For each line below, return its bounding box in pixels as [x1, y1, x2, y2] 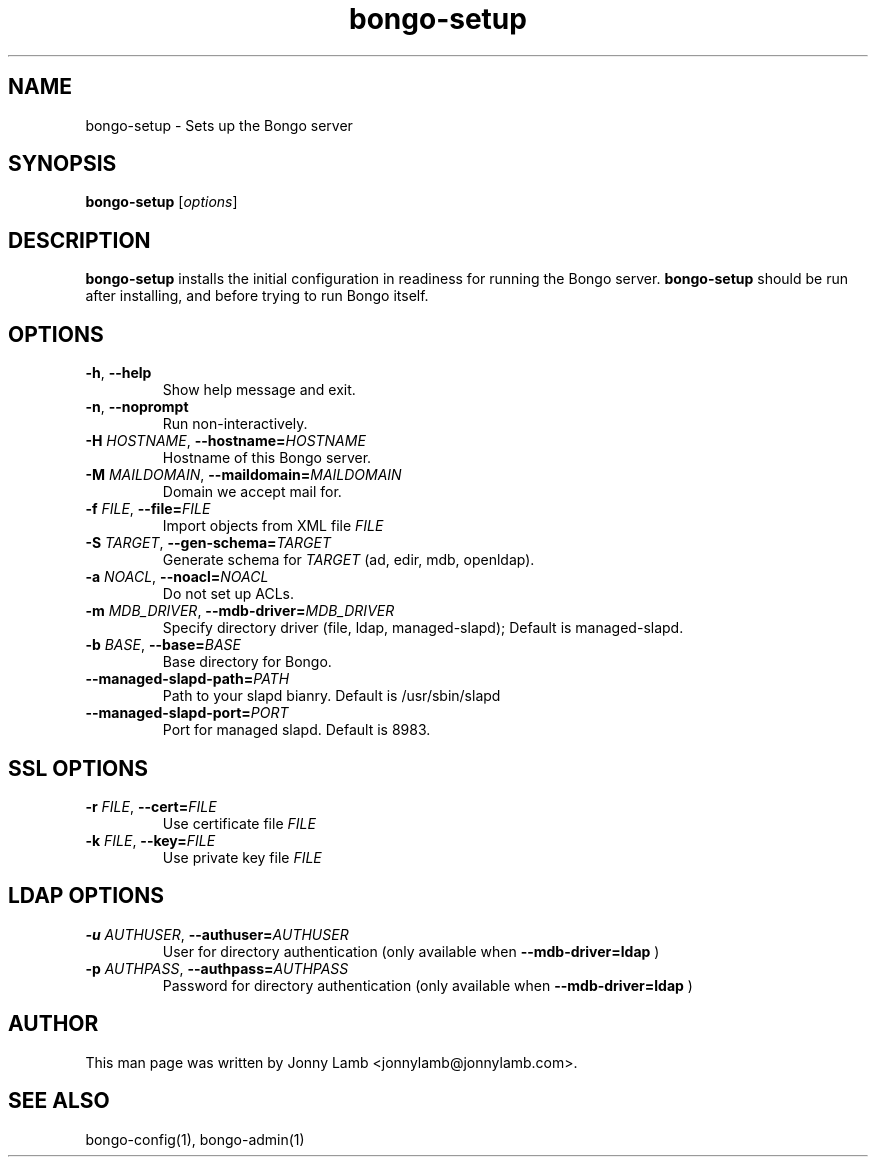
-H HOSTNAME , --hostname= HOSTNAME [85, 432, 366, 450]
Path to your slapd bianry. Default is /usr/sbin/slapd [162, 687, 501, 705]
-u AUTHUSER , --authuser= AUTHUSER [85, 925, 349, 943]
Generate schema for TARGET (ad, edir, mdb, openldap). [162, 551, 535, 569]
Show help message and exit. [162, 381, 356, 399]
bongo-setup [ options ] [85, 193, 238, 211]
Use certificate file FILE [162, 814, 316, 832]
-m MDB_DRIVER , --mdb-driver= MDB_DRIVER [85, 602, 395, 620]
